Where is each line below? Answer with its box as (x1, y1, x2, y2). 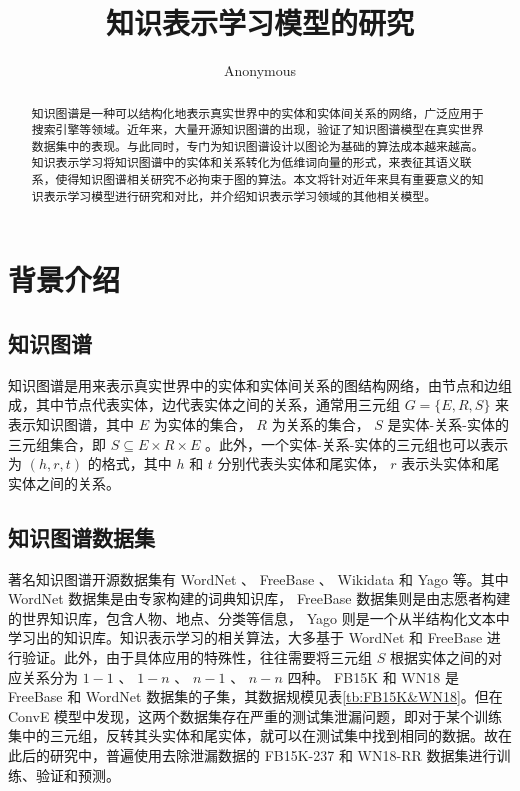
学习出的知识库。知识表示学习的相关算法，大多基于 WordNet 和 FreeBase (8, 627, 483, 648)
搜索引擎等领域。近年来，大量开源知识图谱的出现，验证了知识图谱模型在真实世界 (31, 121, 484, 138)
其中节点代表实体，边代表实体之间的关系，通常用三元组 (35, 394, 400, 415)
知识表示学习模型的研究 (105, 2, 414, 43)
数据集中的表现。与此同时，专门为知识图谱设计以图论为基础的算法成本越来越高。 (31, 137, 484, 154)
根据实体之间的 (389, 646, 488, 667)
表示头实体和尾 (401, 453, 500, 474)
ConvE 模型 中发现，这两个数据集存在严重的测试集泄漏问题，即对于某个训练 (8, 705, 503, 726)
